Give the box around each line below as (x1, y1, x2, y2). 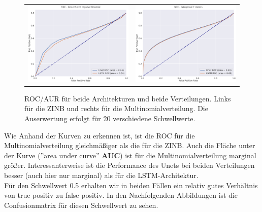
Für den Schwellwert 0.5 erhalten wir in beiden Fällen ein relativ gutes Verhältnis (4, 180, 258, 190)
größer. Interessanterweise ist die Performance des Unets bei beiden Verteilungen (4, 160, 255, 170)
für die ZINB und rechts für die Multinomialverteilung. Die (24, 103, 208, 114)
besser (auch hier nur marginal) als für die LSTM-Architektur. (4, 170, 199, 180)
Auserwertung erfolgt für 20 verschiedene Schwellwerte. (24, 113, 195, 124)
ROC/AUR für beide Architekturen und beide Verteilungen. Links (24, 93, 231, 103)
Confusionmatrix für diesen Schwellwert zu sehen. (4, 199, 158, 210)
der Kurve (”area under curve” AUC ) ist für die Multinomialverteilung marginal (4, 150, 256, 160)
